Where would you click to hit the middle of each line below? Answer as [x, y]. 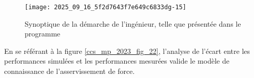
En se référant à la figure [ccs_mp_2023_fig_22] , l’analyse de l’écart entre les [127, 51]
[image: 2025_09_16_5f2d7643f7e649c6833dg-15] [105, 7]
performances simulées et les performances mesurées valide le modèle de [117, 61]
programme [43, 34]
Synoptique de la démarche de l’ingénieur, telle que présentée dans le [133, 23]
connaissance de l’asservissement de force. [70, 71]
